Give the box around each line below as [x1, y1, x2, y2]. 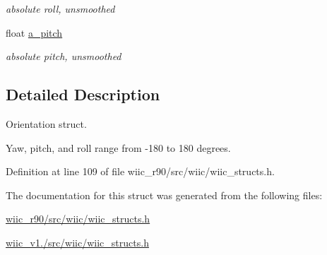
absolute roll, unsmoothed [6, 1, 115, 16]
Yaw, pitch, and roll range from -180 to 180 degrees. [6, 140, 231, 155]
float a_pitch [6, 25, 63, 40]
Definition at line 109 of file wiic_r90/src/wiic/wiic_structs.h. [6, 164, 275, 179]
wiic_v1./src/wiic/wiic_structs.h [6, 235, 149, 249]
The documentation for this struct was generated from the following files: [6, 187, 323, 202]
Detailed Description [6, 83, 160, 105]
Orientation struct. [6, 116, 87, 131]
